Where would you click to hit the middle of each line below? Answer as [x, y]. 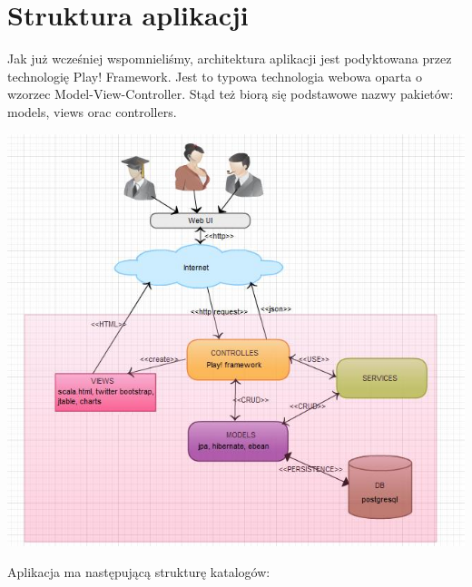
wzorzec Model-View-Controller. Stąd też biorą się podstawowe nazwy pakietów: [231, 94]
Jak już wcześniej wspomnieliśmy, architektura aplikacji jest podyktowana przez [230, 59]
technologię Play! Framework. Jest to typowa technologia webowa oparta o [215, 76]
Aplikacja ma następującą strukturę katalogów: [139, 571]
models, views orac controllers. [92, 111]
